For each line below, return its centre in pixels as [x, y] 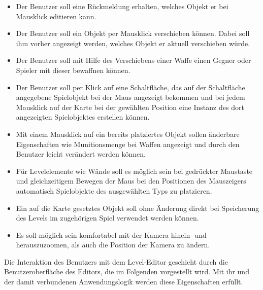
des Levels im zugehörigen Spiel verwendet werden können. [107, 218]
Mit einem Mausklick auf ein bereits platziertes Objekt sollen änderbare [128, 134]
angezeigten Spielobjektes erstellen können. [83, 117]
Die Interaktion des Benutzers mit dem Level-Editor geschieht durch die [116, 261]
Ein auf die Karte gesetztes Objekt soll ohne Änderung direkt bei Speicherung [138, 208]
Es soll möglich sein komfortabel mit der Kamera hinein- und [111, 234]
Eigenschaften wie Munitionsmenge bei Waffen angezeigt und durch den [128, 144]
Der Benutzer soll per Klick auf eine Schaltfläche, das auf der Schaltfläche [130, 87]
